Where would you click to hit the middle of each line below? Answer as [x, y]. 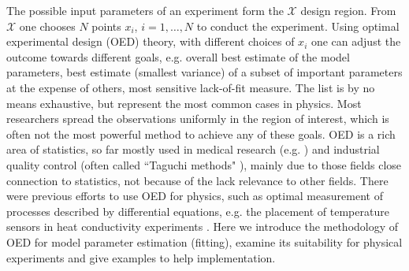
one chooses [47, 26]
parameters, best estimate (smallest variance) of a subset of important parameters [204, 72]
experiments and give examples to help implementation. [141, 257]
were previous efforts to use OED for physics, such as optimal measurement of [195, 196]
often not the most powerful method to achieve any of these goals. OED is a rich [201, 134]
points [106, 26]
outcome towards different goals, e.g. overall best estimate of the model [178, 56]
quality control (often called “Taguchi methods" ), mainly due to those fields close [204, 164]
